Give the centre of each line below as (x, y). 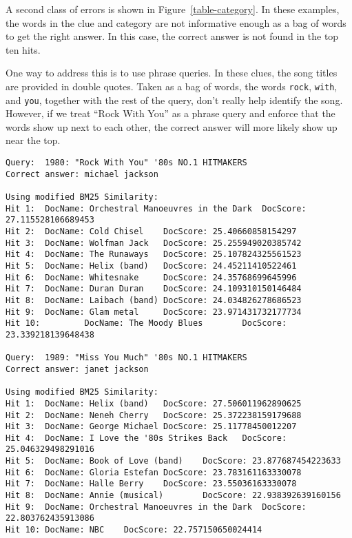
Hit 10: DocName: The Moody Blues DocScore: (146, 323)
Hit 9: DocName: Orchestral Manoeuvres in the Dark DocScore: (156, 507)
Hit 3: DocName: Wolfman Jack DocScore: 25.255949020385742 (154, 243)
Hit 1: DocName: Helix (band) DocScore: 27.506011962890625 (154, 403)
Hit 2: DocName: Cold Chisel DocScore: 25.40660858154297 (151, 231)
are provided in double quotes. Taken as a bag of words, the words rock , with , (172, 86)
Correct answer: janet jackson (77, 369)
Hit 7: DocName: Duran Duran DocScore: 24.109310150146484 (154, 289)
